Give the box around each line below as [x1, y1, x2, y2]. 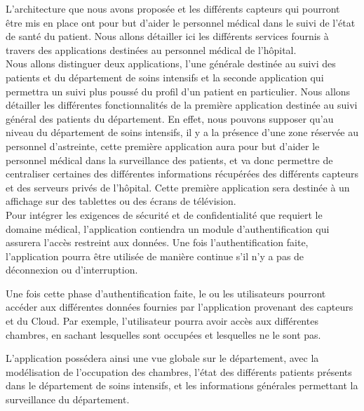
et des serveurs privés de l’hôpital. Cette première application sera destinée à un [6, 180, 350, 194]
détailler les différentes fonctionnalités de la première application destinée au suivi [6, 97, 358, 112]
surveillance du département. [6, 392, 130, 407]
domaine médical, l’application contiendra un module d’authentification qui [6, 221, 330, 236]
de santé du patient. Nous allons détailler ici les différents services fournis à [6, 29, 329, 43]
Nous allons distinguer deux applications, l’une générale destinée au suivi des [6, 56, 336, 71]
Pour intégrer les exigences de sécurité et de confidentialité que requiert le [6, 207, 323, 222]
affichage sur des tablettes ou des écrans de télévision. [6, 194, 236, 208]
